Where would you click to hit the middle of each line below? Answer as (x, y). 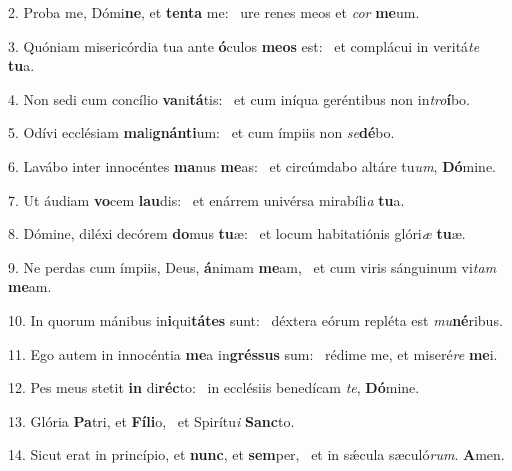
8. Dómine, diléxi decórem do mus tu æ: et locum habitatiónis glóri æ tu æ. (237, 233)
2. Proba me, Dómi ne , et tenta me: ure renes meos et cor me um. (214, 12)
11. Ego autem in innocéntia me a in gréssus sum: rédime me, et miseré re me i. (253, 353)
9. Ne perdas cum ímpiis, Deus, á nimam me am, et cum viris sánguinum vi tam (252, 266)
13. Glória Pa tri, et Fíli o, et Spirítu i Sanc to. (151, 420)
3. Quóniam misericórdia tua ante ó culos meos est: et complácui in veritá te (244, 45)
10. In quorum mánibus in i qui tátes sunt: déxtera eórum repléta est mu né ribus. (255, 319)
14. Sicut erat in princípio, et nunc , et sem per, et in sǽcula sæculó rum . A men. (256, 454)
